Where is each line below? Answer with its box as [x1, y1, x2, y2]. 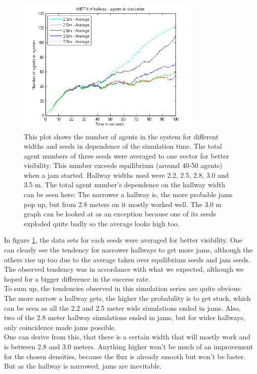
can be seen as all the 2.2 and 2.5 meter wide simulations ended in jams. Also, [4, 302, 241, 313]
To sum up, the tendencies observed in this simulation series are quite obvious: [4, 283, 242, 293]
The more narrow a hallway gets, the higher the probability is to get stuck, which [4, 293, 251, 303]
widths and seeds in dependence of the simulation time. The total [24, 141, 222, 151]
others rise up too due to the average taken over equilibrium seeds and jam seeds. [4, 254, 251, 264]
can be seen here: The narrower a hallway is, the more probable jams [24, 189, 233, 200]
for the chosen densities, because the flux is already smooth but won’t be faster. [4, 351, 246, 361]
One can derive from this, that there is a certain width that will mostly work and [4, 332, 251, 342]
